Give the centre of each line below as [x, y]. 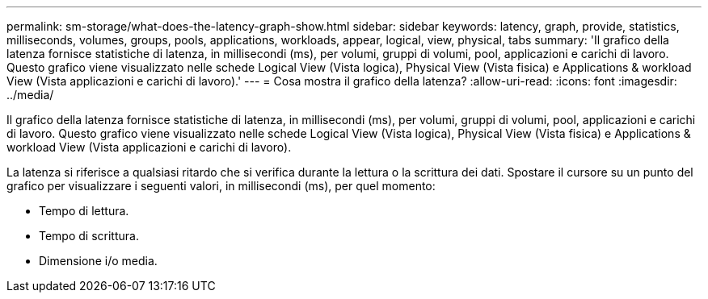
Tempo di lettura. [84, 211]
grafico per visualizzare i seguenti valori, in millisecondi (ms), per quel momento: [221, 186]
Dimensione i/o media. [98, 261]
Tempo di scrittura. [89, 236]
